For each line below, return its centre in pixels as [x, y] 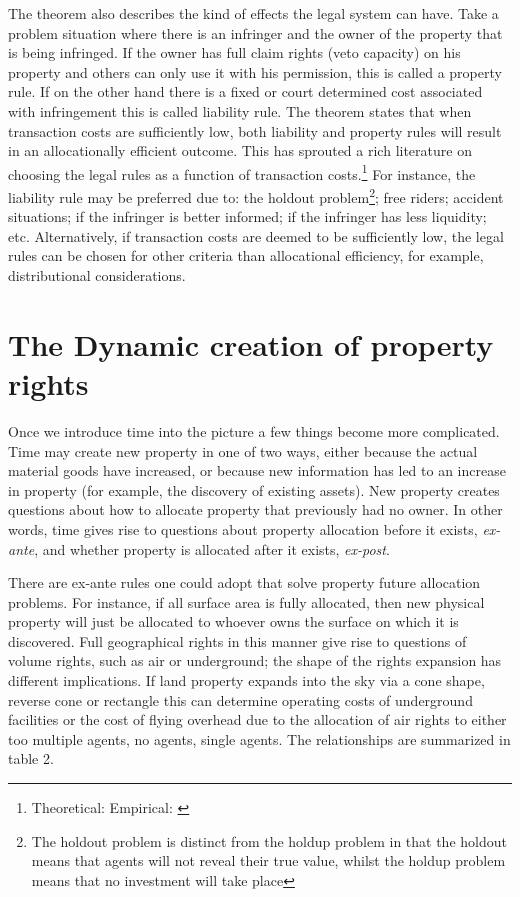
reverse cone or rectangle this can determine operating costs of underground [240, 699]
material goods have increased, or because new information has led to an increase [257, 470]
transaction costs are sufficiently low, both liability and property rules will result [255, 130]
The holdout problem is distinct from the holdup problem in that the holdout [269, 840]
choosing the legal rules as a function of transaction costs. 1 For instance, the [242, 172]
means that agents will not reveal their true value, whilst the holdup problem [268, 860]
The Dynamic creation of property [251, 343]
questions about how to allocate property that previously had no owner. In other [255, 509]
